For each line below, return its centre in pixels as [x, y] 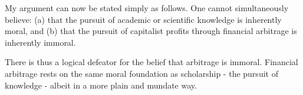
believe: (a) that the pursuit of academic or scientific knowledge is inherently [143, 19]
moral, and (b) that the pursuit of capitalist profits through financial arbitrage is [151, 31]
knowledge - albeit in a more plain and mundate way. [101, 85]
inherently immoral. [40, 42]
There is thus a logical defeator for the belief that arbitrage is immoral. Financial [151, 62]
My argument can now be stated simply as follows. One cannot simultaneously [147, 8]
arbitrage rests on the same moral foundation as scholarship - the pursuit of [141, 73]
